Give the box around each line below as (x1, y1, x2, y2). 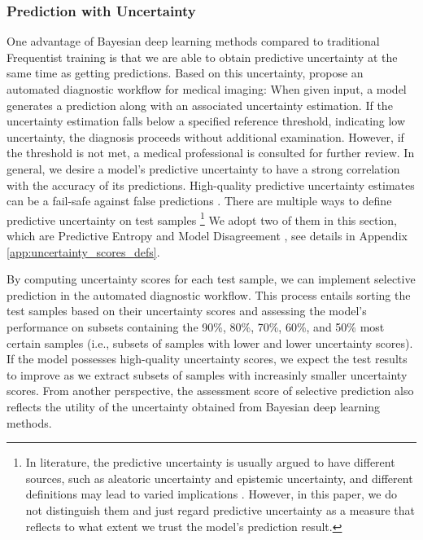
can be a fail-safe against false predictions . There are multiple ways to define (7, 192, 392, 209)
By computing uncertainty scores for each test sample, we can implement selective (7, 270, 416, 288)
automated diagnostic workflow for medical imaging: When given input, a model (7, 81, 407, 97)
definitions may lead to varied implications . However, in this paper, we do (25, 485, 397, 503)
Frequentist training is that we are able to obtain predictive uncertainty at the (7, 48, 398, 65)
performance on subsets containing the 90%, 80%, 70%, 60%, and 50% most (7, 318, 385, 335)
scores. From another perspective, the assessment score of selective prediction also (7, 382, 414, 399)
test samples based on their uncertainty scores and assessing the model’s (7, 302, 367, 319)
